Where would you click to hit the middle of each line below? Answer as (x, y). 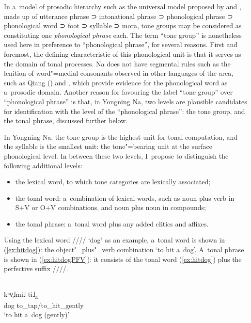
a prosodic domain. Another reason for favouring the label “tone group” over (118, 92)
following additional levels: (43, 165)
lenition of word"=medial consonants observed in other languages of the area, (119, 73)
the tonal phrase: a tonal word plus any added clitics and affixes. (112, 223)
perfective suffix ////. (36, 268)
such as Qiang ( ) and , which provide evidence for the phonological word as (116, 82)
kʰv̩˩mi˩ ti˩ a (21, 295)
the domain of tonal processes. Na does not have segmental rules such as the (117, 63)
